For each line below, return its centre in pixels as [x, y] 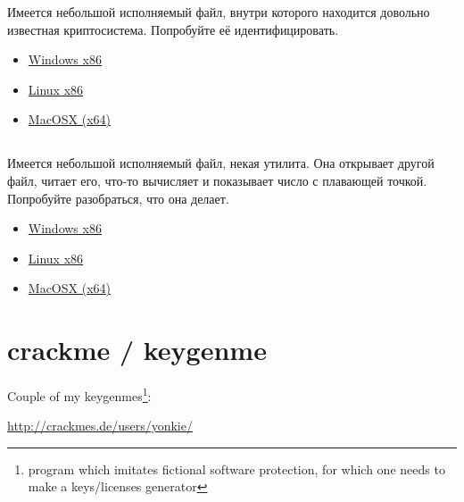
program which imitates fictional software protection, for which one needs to [236, 469]
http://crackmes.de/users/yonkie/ [100, 426]
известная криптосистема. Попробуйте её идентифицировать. [173, 29]
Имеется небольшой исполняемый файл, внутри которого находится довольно [219, 12]
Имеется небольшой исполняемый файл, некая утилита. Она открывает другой [221, 163]
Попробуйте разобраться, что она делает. [118, 198]
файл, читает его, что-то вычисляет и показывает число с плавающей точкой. [217, 180]
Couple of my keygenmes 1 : [79, 394]
